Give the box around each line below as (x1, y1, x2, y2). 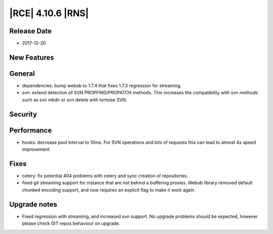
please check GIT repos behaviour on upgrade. (22, 220, 121, 226)
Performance (9, 126, 52, 135)
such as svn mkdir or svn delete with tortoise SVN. (22, 96, 127, 103)
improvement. (22, 146, 51, 152)
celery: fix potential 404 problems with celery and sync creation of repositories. (22, 172, 188, 179)
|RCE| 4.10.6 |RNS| (9, 8, 89, 19)
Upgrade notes (9, 200, 58, 209)
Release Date (9, 27, 52, 35)
